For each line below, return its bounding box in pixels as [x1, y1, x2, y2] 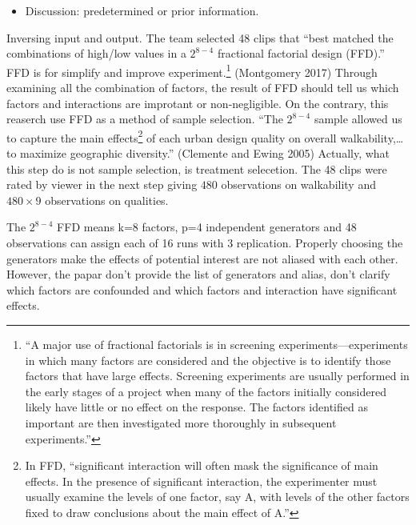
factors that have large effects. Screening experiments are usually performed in [25, 367, 410, 384]
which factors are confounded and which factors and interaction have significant [6, 281, 398, 298]
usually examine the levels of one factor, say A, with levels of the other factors [25, 488, 410, 505]
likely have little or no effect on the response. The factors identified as [25, 399, 368, 415]
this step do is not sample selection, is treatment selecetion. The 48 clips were [6, 160, 387, 177]
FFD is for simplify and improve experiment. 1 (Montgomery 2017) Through [6, 61, 378, 80]
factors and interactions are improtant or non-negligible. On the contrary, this [6, 94, 389, 111]
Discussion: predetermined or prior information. [25, 2, 259, 18]
